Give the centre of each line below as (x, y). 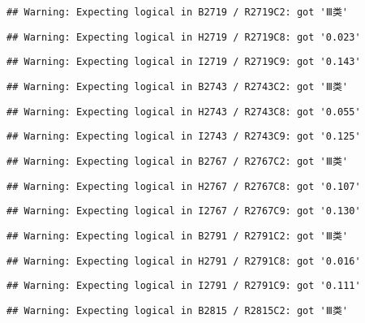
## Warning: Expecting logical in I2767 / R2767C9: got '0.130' (184, 211)
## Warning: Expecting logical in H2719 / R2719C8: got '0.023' (184, 37)
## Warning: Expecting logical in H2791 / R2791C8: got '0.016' (184, 261)
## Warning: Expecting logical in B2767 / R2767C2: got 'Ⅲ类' (177, 161)
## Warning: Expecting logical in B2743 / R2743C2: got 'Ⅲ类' (177, 86)
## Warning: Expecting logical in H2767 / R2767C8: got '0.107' (184, 186)
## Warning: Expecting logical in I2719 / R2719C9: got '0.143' (184, 62)
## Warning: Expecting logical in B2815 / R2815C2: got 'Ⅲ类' (177, 310)
